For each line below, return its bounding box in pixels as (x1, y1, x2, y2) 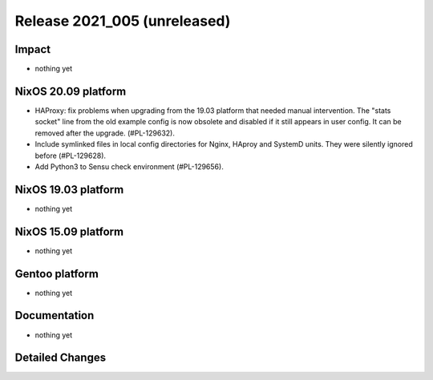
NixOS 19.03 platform (14, 183, 124, 196)
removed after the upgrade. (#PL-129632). (34, 128, 176, 138)
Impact (14, 42, 51, 56)
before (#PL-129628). (34, 151, 107, 160)
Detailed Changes (14, 351, 107, 365)
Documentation (14, 309, 95, 322)
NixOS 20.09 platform (14, 84, 127, 98)
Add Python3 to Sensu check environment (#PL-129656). (34, 161, 224, 172)
